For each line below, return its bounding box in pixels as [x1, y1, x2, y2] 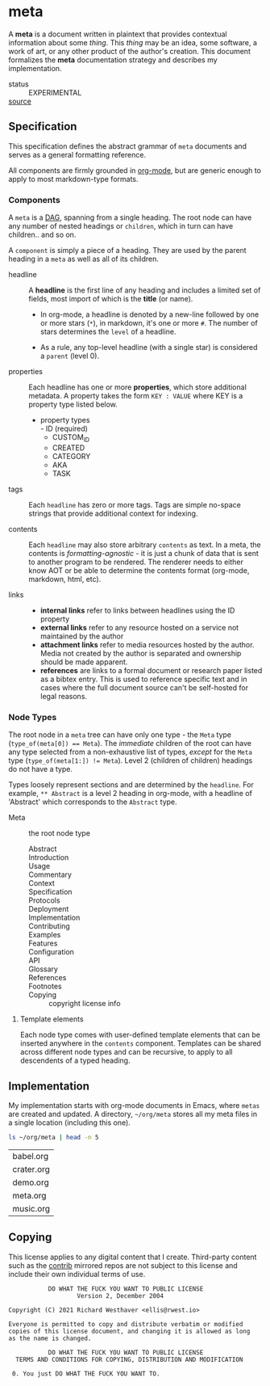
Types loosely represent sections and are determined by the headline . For [8, 780, 254, 790]
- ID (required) [39, 423, 89, 434]
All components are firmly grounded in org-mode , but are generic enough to [8, 165, 262, 175]
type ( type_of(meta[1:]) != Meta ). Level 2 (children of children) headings [8, 756, 253, 765]
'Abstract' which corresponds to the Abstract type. [8, 797, 177, 807]
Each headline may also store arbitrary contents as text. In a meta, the [28, 540, 261, 550]
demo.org [12, 1177, 50, 1188]
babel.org [12, 1150, 49, 1161]
